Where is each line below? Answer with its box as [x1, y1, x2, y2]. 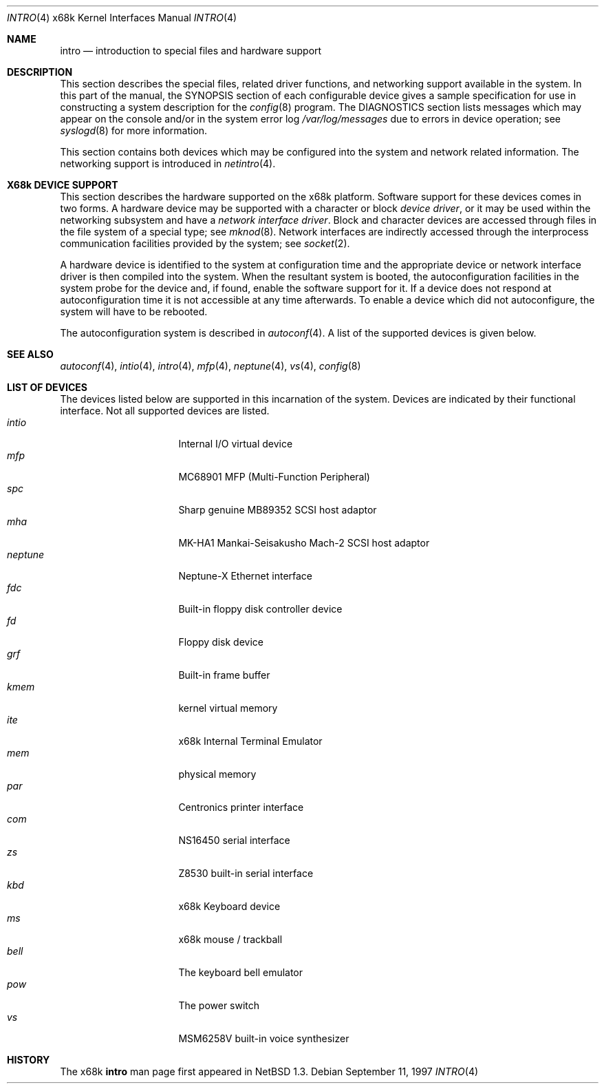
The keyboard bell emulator [178, 966, 303, 978]
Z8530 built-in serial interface [178, 867, 314, 879]
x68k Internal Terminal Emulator [178, 735, 323, 747]
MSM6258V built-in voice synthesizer [178, 1033, 349, 1044]
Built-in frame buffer [178, 669, 270, 681]
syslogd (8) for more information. [60, 125, 208, 136]
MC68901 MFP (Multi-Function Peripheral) [178, 471, 370, 483]
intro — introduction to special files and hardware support [60, 45, 322, 56]
